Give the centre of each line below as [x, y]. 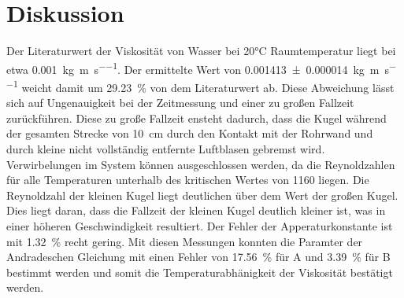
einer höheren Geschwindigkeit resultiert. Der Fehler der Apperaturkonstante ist [200, 225]
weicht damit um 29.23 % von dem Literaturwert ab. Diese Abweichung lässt [208, 87]
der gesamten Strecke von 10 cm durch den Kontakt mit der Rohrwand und [190, 133]
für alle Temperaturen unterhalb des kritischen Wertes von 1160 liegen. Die [188, 180]
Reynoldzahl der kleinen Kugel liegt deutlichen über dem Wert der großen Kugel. [202, 195]
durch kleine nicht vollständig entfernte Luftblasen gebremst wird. [166, 149]
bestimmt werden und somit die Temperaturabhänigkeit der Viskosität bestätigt [200, 272]
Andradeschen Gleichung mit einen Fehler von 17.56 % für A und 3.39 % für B [198, 257]
